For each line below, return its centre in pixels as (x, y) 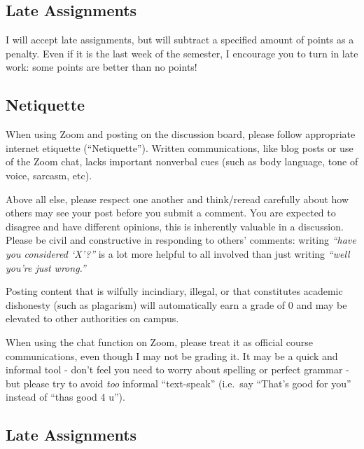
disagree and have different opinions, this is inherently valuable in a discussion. (175, 226)
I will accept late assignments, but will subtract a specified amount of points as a (180, 40)
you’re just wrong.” (46, 267)
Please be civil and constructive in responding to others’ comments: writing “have (181, 240)
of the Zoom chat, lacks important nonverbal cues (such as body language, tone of (182, 161)
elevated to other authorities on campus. (92, 318)
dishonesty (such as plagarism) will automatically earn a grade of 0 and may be (176, 304)
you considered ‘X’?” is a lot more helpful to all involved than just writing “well (178, 253)
